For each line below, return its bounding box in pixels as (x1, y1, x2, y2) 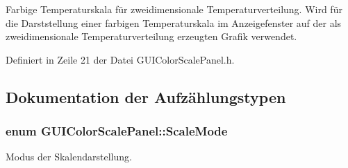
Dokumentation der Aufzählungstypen (6, 86, 286, 107)
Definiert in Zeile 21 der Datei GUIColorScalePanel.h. (6, 52, 235, 66)
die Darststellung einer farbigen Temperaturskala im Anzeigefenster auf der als (6, 15, 342, 30)
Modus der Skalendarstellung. (6, 149, 132, 164)
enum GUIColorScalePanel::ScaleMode (6, 122, 228, 140)
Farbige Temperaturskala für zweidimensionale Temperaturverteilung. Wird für (6, 2, 342, 16)
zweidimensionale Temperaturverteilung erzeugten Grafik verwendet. (6, 29, 297, 44)
